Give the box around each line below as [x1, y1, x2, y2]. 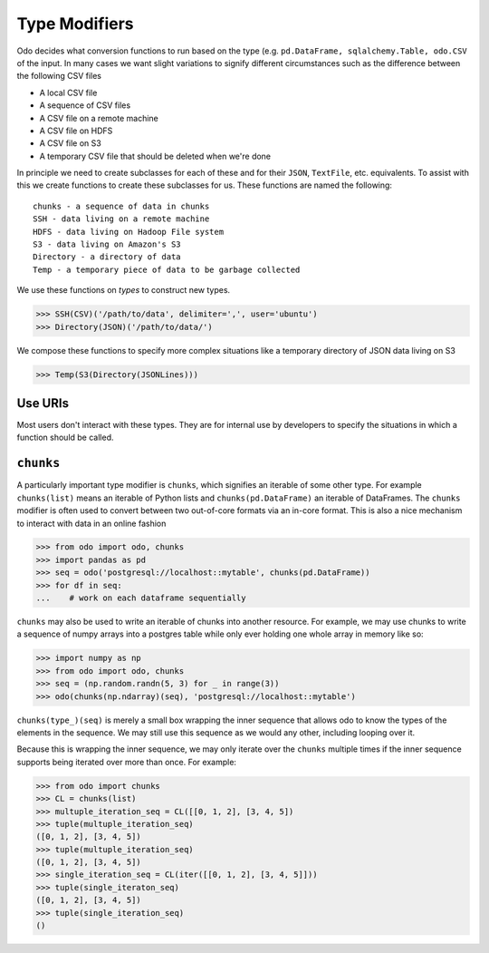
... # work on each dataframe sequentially [35, 593, 246, 603]
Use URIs [16, 395, 70, 411]
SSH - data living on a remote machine [33, 214, 210, 224]
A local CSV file [39, 87, 98, 98]
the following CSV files [16, 71, 102, 82]
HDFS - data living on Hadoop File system [33, 227, 225, 237]
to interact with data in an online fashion [16, 518, 167, 529]
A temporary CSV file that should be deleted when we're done [39, 151, 272, 161]
